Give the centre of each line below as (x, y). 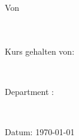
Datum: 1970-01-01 (40, 131)
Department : (29, 91)
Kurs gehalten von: (40, 51)
